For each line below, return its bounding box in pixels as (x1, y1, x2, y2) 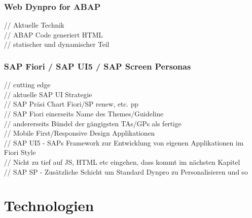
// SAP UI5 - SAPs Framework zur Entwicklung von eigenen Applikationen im (4, 137, 244, 147)
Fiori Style (4, 147, 36, 157)
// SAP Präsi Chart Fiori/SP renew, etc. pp (4, 99, 139, 109)
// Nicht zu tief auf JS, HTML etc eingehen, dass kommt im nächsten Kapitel (4, 156, 240, 167)
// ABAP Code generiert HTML (4, 29, 103, 39)
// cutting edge (4, 79, 51, 90)
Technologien (4, 195, 94, 216)
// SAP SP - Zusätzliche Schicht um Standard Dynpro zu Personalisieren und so (4, 166, 248, 177)
